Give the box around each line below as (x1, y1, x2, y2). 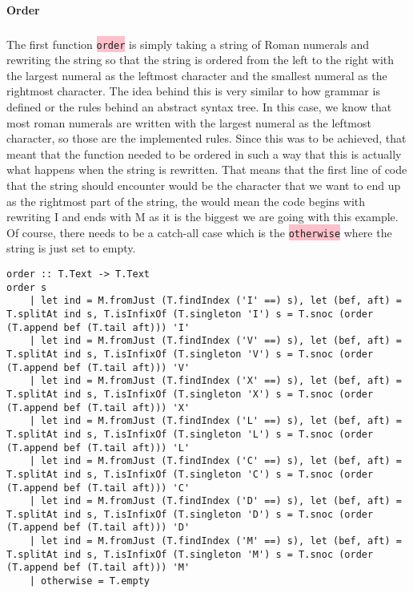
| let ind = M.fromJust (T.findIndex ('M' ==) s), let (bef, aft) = (29, 535, 402, 547)
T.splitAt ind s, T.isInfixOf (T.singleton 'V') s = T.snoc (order (6, 348, 374, 360)
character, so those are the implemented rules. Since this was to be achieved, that (6, 130, 407, 147)
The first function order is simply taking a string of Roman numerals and (6, 35, 370, 52)
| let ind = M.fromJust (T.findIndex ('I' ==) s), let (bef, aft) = (29, 295, 402, 307)
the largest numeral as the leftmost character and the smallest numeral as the (6, 67, 387, 83)
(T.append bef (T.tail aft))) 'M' (6, 562, 190, 574)
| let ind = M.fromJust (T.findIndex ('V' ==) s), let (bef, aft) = (29, 335, 402, 347)
